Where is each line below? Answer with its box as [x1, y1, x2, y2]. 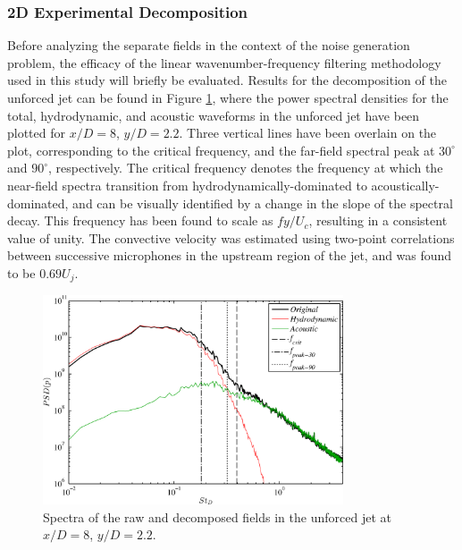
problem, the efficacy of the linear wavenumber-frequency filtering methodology [7, 53, 441, 72]
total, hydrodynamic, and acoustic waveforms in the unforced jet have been [7, 106, 420, 124]
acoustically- [371, 175, 440, 194]
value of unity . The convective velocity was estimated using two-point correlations [7, 228, 455, 247]
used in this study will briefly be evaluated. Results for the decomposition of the [7, 71, 447, 89]
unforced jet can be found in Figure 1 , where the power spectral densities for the [7, 89, 449, 106]
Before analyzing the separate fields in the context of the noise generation [7, 36, 410, 55]
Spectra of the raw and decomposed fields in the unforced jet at [43, 507, 391, 526]
